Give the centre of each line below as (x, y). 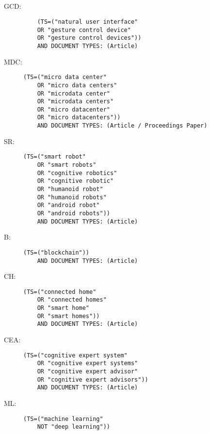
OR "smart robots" (67, 165)
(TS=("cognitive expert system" (75, 355)
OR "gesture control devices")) (89, 38)
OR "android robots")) (73, 213)
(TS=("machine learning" (63, 419)
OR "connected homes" (72, 300)
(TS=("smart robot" (55, 157)
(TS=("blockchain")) (57, 252)
